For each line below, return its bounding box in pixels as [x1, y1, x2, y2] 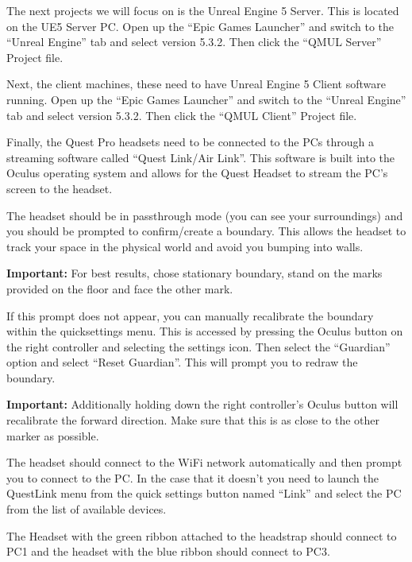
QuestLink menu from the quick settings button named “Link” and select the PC [6, 485, 402, 502]
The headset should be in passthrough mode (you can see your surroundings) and [6, 207, 403, 223]
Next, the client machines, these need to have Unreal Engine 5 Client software [6, 76, 387, 92]
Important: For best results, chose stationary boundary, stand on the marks [6, 265, 383, 281]
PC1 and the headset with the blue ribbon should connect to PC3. [6, 543, 330, 560]
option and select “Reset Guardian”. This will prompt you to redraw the [6, 354, 358, 370]
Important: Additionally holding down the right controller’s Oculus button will [6, 396, 399, 413]
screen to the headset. [6, 180, 113, 196]
